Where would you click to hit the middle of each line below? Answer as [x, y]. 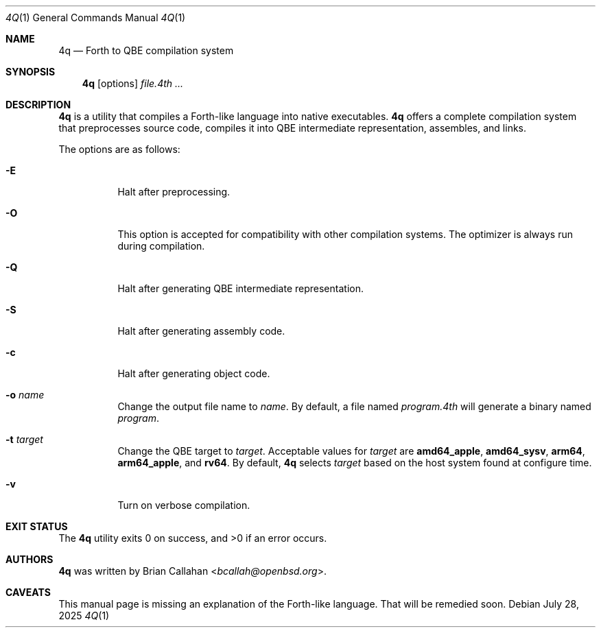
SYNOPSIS [31, 72]
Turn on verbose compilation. [184, 505]
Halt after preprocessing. [174, 192]
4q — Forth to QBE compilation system [146, 50]
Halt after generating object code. [194, 373]
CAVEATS [28, 592]
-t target [24, 439]
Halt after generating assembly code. [201, 331]
